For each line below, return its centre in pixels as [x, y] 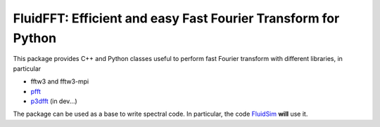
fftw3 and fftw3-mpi [60, 81]
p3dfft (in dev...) [54, 101]
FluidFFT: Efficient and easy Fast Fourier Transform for [176, 18]
